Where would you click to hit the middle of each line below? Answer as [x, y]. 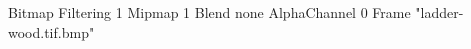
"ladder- [439, 12]
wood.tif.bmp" [51, 31]
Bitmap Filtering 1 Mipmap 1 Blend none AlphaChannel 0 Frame [209, 12]
